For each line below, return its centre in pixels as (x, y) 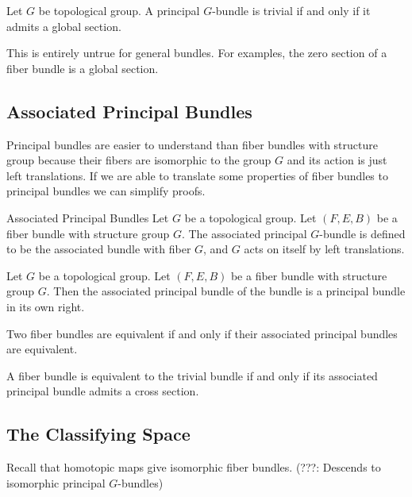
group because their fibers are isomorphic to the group (139, 160)
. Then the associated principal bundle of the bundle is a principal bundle (226, 291)
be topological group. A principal (119, 10)
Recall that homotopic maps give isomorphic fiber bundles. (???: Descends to (194, 467)
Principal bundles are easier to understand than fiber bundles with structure (192, 144)
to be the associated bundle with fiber (99, 249)
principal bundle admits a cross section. (103, 391)
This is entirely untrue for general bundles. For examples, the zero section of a (197, 53)
